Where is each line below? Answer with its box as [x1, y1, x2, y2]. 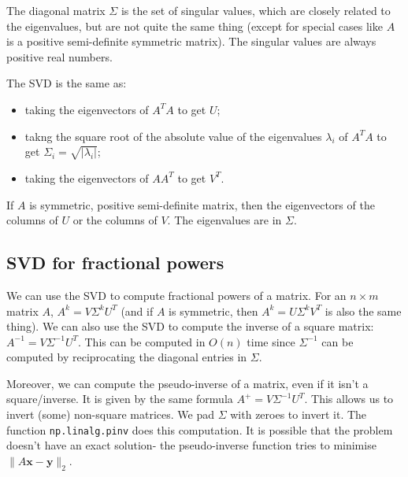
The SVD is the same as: [6, 75, 127, 91]
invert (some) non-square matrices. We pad [6, 406, 214, 423]
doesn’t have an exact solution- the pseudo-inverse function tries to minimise [6, 437, 376, 453]
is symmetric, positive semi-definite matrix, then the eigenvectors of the [29, 196, 375, 213]
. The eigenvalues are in [167, 212, 282, 228]
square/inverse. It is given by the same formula [6, 390, 233, 407]
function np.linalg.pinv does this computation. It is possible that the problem [6, 421, 393, 438]
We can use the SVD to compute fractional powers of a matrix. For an [6, 287, 347, 303]
